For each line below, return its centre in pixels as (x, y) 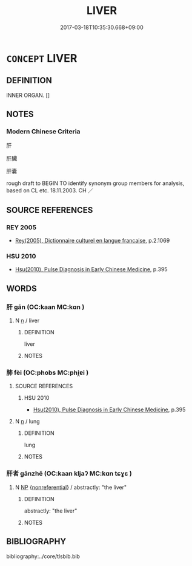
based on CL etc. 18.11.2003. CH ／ (50, 190)
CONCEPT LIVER (42, 58)
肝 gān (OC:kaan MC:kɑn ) (45, 307)
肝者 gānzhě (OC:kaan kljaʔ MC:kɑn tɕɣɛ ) (69, 474)
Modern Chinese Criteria (43, 132)
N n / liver (27, 321)
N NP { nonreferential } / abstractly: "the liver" (71, 487)
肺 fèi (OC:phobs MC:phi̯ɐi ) (48, 372)
